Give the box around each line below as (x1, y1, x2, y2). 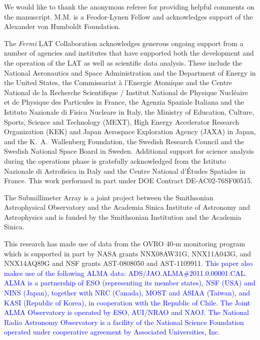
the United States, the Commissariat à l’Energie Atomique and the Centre (4, 77, 232, 88)
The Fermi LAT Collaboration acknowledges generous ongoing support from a (4, 38, 243, 48)
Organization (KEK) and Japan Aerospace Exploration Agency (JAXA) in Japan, (4, 126, 256, 137)
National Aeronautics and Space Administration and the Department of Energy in (4, 67, 256, 78)
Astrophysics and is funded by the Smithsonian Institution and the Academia (4, 211, 241, 222)
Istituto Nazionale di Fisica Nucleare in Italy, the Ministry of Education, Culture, (4, 106, 254, 117)
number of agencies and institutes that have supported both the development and (4, 48, 254, 58)
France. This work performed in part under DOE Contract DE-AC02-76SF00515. (4, 175, 252, 186)
